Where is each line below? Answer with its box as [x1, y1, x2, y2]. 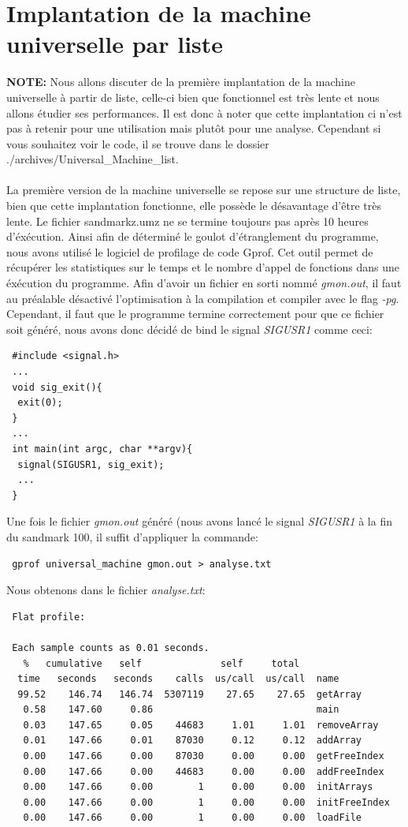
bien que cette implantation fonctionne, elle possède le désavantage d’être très [6, 197, 381, 214]
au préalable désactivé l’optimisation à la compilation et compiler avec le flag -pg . [6, 290, 399, 306]
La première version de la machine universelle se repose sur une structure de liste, [6, 181, 401, 198]
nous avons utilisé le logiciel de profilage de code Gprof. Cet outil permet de [6, 243, 373, 260]
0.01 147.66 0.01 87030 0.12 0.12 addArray [23, 735, 362, 747]
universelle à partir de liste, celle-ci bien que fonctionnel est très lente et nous [6, 88, 380, 105]
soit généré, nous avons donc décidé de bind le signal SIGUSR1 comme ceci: [6, 320, 373, 337]
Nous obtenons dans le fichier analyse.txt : [6, 582, 206, 598]
